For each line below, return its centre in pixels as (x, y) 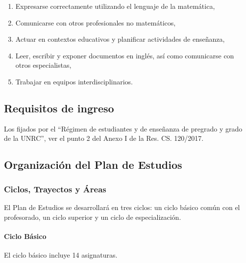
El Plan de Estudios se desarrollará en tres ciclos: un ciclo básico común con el (122, 207)
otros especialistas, (43, 65)
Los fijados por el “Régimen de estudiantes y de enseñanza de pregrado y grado (123, 128)
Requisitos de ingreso (59, 108)
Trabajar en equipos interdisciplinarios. (74, 81)
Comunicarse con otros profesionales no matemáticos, (96, 22)
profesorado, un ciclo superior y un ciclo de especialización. (93, 217)
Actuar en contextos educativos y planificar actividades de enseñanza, (120, 39)
